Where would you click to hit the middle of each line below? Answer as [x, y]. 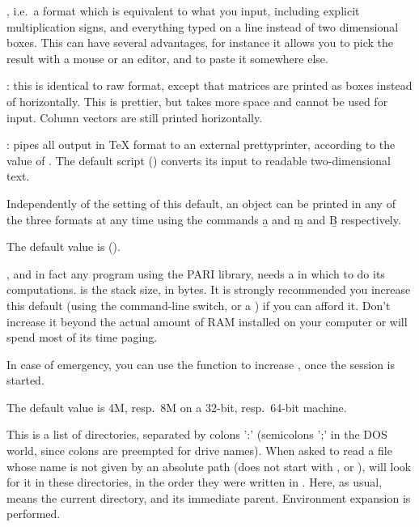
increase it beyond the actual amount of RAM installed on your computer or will [207, 321]
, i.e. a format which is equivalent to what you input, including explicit [183, 11]
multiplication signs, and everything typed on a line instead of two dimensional [203, 26]
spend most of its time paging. [82, 337]
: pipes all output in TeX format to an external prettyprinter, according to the [201, 144]
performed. [34, 514]
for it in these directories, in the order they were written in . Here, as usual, [195, 482]
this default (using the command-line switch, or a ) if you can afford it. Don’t [199, 305]
